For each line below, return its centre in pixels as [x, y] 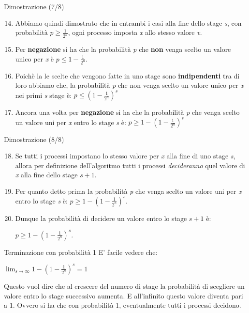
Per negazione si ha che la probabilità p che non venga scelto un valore [123, 49]
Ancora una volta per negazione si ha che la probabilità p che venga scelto [127, 112]
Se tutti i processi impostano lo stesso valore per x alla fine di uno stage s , [125, 155]
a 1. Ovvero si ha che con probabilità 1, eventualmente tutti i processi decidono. [123, 305]
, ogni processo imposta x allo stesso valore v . [135, 32]
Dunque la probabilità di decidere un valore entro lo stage [101, 218]
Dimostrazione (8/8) [34, 139]
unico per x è [35, 58]
